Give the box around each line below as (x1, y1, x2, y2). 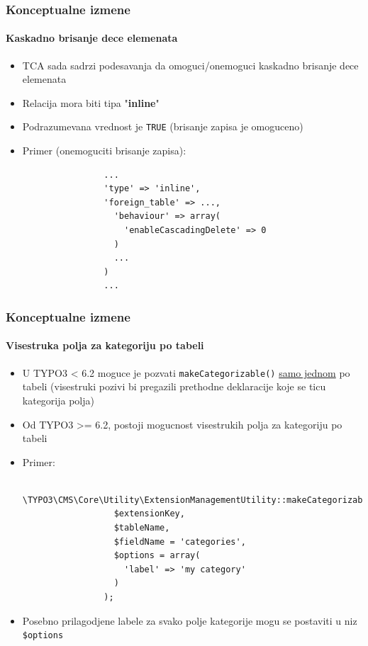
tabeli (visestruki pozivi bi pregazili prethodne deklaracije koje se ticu (22, 379, 326, 394)
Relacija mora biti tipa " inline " (22, 95, 160, 110)
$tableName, (113, 523, 170, 533)
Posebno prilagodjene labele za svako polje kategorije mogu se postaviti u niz (22, 613, 357, 628)
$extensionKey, (113, 509, 185, 519)
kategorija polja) (22, 392, 94, 407)
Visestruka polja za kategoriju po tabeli (6, 338, 204, 353)
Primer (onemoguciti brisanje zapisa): (22, 143, 186, 158)
